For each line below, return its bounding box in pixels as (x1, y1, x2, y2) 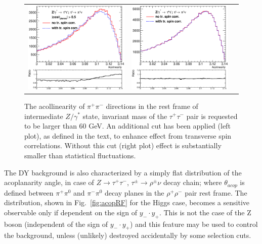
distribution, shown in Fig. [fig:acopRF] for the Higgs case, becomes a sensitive (4, 197, 249, 208)
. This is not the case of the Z (159, 207, 251, 217)
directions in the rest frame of (106, 100, 198, 111)
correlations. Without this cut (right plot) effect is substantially (24, 140, 222, 151)
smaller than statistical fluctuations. (24, 150, 136, 160)
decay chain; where (163, 177, 222, 188)
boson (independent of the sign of (4, 218, 108, 229)
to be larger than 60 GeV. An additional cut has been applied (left (24, 120, 231, 131)
